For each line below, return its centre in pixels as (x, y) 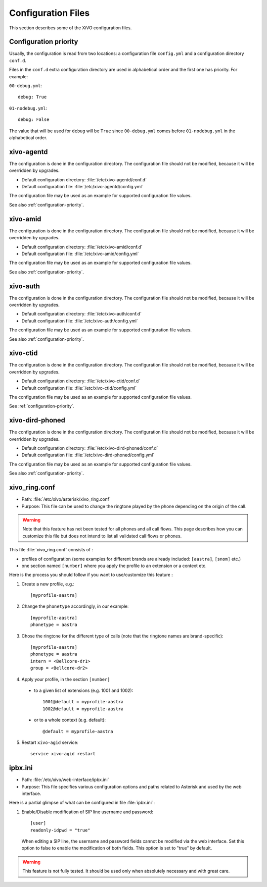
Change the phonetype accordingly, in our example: (75, 606)
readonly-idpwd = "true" (60, 830)
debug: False (34, 120)
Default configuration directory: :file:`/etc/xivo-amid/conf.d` (82, 247)
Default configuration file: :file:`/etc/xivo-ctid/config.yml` (79, 388)
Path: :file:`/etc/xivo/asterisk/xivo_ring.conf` (66, 499)
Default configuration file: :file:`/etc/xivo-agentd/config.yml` (82, 187)
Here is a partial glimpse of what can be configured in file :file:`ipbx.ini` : (82, 803)
